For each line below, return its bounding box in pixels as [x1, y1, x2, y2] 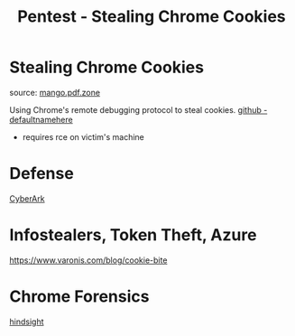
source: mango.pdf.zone [9, 87, 101, 98]
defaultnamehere [9, 114, 74, 125]
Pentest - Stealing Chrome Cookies [17, 6, 286, 27]
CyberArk [9, 192, 45, 204]
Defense [9, 163, 74, 184]
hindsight [9, 316, 44, 327]
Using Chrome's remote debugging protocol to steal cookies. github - [9, 104, 268, 115]
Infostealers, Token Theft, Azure [9, 225, 257, 246]
